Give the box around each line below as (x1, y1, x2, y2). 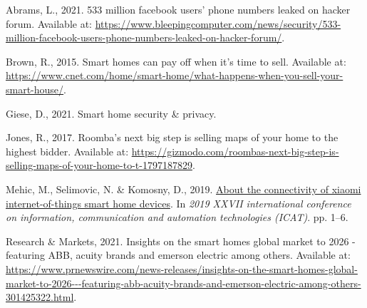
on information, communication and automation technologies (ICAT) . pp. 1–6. (6, 210, 348, 225)
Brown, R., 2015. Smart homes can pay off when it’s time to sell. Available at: (6, 53, 346, 68)
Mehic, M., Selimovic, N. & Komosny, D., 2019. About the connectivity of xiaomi (6, 181, 361, 196)
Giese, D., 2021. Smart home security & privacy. (6, 106, 217, 120)
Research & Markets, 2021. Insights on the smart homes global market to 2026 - (6, 233, 356, 248)
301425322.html (6, 289, 74, 304)
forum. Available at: (6, 16, 93, 31)
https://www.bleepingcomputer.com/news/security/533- (95, 16, 341, 31)
